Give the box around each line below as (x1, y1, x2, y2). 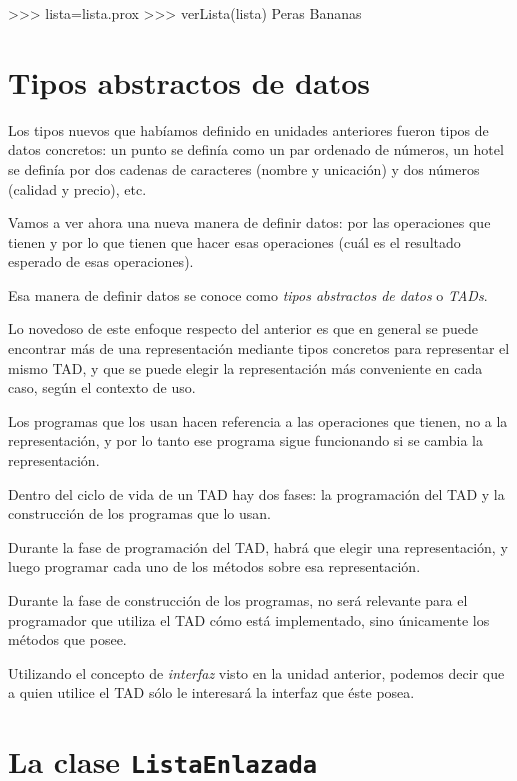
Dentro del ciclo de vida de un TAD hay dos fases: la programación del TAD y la (8, 483, 505, 504)
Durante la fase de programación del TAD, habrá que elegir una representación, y (8, 536, 508, 557)
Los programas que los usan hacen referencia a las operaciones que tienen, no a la (8, 410, 508, 431)
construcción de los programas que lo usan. (8, 503, 271, 524)
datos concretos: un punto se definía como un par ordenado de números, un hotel (8, 139, 504, 160)
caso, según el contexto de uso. (8, 377, 196, 398)
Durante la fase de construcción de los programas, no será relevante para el (8, 590, 468, 610)
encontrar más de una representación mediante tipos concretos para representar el (8, 338, 510, 359)
